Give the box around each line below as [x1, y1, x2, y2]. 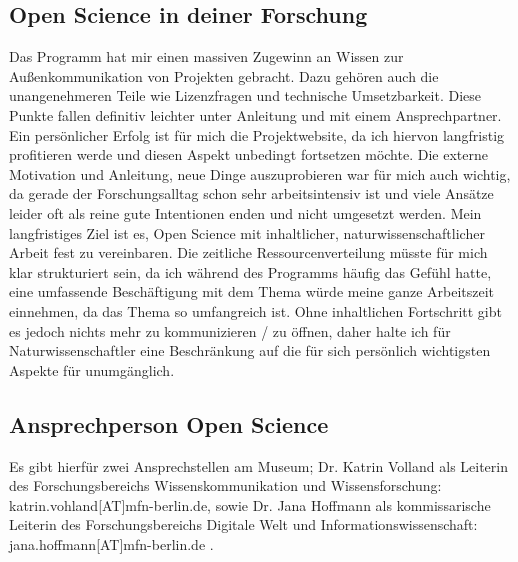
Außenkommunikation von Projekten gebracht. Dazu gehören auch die [9, 65, 439, 86]
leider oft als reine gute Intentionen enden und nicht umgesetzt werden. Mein [9, 202, 482, 223]
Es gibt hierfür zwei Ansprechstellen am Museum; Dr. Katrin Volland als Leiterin [9, 455, 508, 476]
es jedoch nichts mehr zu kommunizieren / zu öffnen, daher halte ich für [9, 320, 451, 341]
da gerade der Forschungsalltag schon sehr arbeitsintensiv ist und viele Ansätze [9, 183, 494, 204]
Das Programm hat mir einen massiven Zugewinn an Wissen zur [9, 46, 404, 67]
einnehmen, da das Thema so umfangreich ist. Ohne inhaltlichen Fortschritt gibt [9, 300, 502, 321]
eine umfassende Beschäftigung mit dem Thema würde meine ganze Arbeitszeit [9, 281, 495, 302]
